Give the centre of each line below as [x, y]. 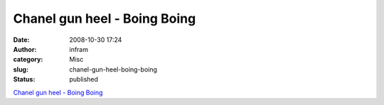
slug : [21, 69]
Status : [24, 79]
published [84, 79]
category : [28, 60]
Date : [21, 40]
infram [79, 49]
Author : [25, 49]
